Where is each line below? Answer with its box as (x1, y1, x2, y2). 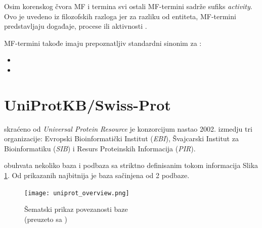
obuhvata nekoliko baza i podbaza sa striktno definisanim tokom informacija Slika (4, 160, 258, 170)
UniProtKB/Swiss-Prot (4, 94, 171, 115)
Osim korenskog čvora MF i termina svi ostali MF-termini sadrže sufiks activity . (4, 1, 252, 11)
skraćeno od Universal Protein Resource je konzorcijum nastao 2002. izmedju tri (4, 123, 252, 134)
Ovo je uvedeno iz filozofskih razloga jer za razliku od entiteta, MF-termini (4, 11, 236, 21)
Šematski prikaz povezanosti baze (24, 204, 128, 214)
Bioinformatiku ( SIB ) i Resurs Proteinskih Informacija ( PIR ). (4, 143, 196, 153)
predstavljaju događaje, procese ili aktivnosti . (4, 21, 147, 31)
